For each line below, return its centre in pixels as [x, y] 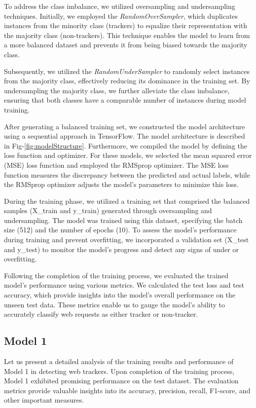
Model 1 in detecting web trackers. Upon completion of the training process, [119, 371]
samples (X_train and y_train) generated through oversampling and [108, 210]
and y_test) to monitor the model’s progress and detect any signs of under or [121, 249]
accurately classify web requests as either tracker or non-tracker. [101, 314]
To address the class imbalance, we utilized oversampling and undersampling [120, 6]
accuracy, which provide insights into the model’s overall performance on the [120, 295]
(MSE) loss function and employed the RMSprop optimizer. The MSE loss [116, 165]
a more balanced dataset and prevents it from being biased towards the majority [126, 45]
